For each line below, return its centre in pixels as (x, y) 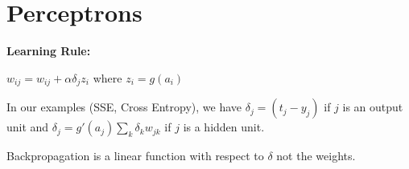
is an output (373, 107)
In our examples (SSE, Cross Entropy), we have (124, 107)
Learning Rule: (49, 51)
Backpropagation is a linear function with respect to (135, 156)
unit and (28, 127)
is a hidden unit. (224, 127)
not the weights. (316, 156)
